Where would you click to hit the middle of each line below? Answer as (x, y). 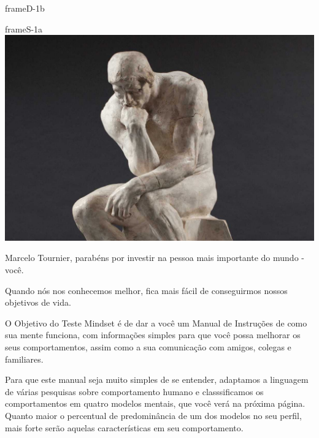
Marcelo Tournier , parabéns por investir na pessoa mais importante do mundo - (155, 258)
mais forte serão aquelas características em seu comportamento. (124, 427)
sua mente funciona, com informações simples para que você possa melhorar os (153, 335)
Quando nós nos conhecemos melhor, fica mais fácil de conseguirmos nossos (146, 290)
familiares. (24, 359)
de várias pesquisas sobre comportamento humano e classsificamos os (134, 391)
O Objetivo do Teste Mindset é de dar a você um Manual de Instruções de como (156, 323)
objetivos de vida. (38, 302)
